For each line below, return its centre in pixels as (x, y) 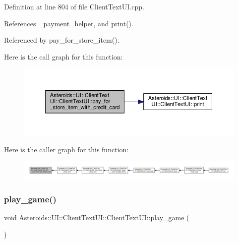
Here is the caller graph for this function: (66, 149)
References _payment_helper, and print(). (69, 23)
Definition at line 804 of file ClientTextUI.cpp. (74, 6)
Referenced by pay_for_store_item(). (62, 40)
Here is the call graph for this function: (63, 56)
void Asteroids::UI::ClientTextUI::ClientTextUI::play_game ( (97, 217)
